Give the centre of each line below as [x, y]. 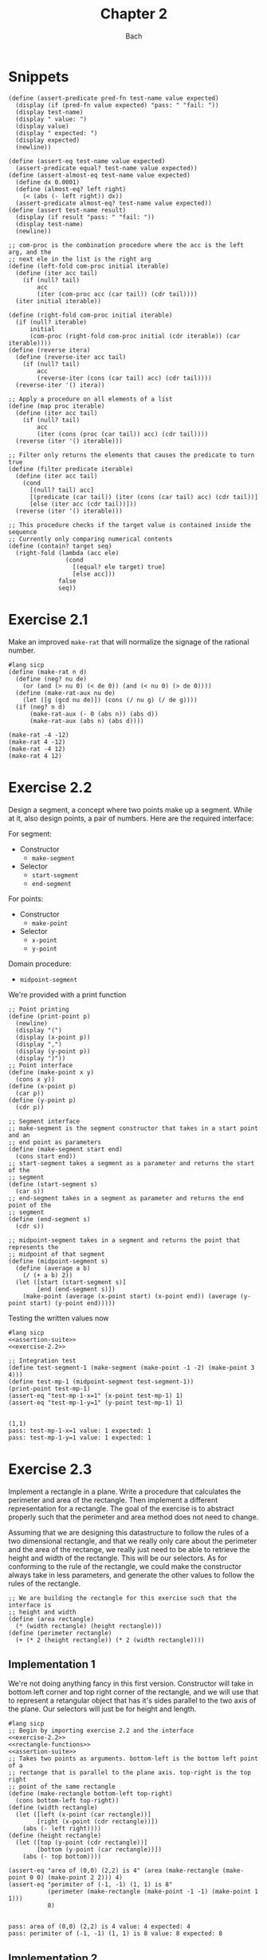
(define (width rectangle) [53, 1808]
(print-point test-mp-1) [49, 1388]
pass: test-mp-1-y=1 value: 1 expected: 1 [80, 1437]
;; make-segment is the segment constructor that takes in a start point [133, 1128]
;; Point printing [39, 1009]
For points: [26, 898]
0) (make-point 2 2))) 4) [80, 1878]
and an [19, 1135]
